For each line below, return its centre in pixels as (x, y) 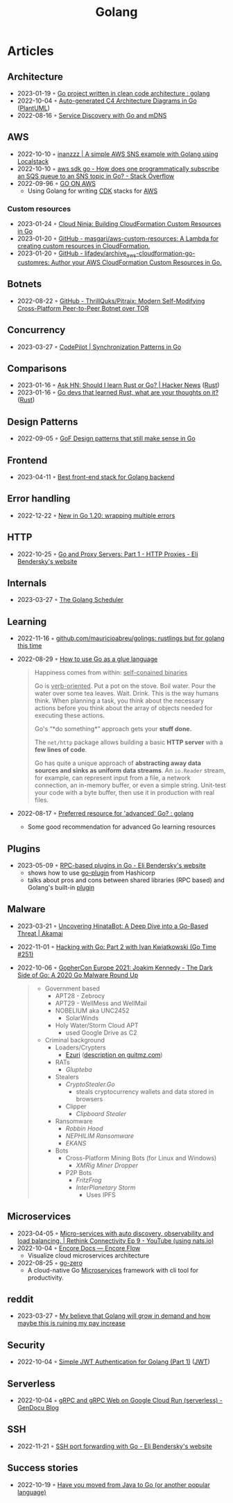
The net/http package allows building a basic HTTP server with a (129, 742)
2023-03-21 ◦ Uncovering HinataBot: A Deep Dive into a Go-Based (113, 926)
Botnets (25, 284)
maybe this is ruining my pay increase (71, 1323)
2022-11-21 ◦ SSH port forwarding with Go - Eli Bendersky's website (115, 1446)
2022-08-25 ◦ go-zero (50, 1262)
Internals (27, 583)
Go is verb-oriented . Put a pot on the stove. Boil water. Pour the (125, 686)
